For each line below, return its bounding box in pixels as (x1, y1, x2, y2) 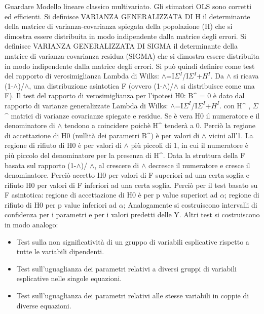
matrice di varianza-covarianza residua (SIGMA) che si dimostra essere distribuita (5, 50, 259, 61)
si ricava (233, 70, 259, 81)
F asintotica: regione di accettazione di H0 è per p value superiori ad (5, 189, 218, 200)
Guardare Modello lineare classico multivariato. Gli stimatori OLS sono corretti (5, 1, 252, 11)
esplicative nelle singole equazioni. (16, 273, 122, 284)
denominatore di (5, 120, 55, 131)
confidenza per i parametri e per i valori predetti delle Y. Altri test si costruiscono (5, 209, 260, 220)
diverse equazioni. (16, 300, 71, 310)
